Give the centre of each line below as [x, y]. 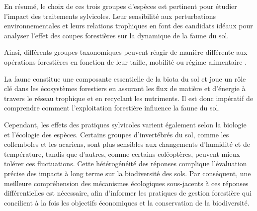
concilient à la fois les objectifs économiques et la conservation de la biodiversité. [127, 202]
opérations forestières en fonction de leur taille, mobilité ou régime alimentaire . [126, 61]
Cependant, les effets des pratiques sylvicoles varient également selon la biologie [125, 124]
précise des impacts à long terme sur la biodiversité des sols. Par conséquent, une [128, 173]
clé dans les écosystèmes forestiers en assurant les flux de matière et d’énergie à [125, 88]
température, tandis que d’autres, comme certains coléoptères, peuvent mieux [122, 154]
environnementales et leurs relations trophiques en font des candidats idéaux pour [128, 26]
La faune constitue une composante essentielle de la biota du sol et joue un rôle [125, 78]
